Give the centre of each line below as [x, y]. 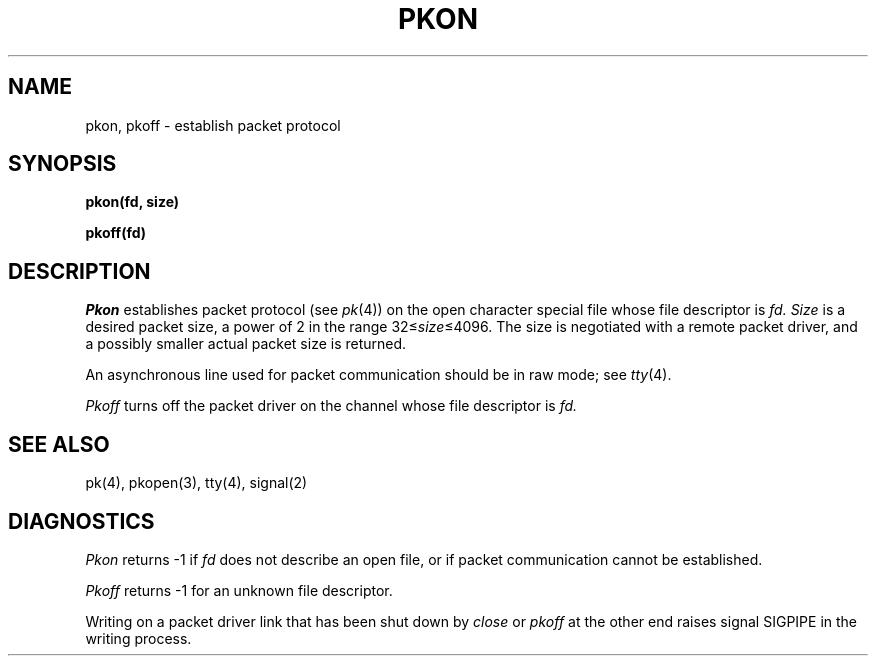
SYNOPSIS [62, 164]
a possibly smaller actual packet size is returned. [246, 344]
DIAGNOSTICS [81, 521]
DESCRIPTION [79, 271]
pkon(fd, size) [132, 202]
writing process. [138, 638]
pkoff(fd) [116, 233]
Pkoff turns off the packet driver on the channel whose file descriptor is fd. [331, 406]
